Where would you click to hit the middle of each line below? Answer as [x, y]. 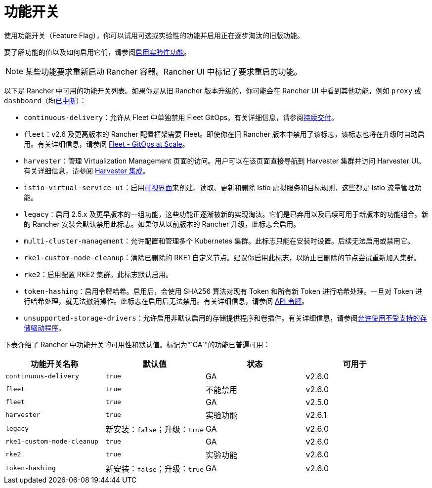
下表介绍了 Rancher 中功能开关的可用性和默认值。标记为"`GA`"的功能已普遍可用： [137, 344]
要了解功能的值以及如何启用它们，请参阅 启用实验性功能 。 [97, 52]
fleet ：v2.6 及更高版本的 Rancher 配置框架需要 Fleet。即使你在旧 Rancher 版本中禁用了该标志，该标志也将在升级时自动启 [224, 134]
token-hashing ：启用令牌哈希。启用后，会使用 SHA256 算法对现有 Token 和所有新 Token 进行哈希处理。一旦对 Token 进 [223, 291]
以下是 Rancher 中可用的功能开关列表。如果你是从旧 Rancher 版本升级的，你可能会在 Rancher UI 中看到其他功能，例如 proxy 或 [213, 90]
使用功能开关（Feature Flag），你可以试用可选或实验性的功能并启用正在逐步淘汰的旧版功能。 [154, 35]
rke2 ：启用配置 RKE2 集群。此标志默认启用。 [98, 274]
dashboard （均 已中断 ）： [45, 100]
